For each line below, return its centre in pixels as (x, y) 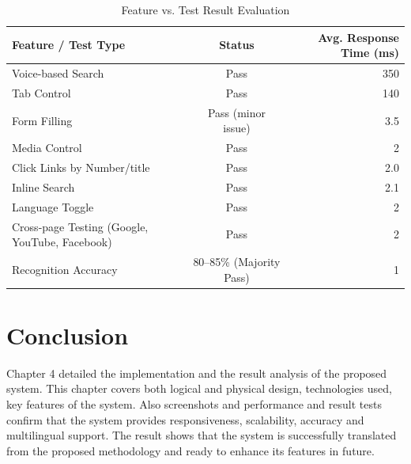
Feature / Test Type (69, 45)
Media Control (47, 148)
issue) (237, 128)
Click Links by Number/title (81, 167)
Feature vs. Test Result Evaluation (205, 10)
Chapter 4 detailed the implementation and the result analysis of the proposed (197, 373)
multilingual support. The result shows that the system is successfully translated (202, 435)
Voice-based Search (58, 73)
